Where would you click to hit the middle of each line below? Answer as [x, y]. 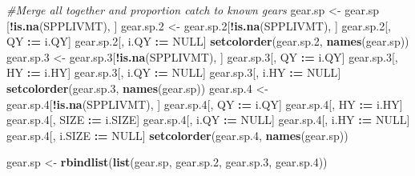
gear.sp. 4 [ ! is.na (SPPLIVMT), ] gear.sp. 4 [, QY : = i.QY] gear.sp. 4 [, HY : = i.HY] [205, 104]
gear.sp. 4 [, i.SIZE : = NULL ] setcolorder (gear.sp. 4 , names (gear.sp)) [177, 135]
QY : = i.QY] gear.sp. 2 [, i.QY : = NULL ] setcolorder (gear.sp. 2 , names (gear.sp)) [208, 41]
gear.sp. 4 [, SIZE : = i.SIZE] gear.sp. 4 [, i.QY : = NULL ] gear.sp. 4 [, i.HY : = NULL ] [208, 120]
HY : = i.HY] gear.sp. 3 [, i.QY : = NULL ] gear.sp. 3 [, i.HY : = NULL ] [174, 72]
